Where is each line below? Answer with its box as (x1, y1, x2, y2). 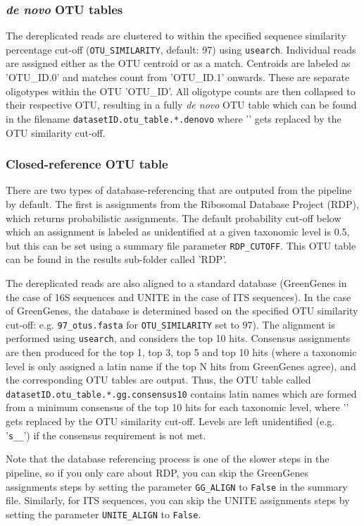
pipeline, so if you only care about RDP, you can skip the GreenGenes (6, 465, 309, 479)
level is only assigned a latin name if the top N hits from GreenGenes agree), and (6, 358, 356, 373)
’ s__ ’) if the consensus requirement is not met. (6, 427, 206, 442)
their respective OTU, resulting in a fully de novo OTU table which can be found (6, 97, 357, 112)
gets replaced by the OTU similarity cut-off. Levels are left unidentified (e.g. (6, 414, 335, 429)
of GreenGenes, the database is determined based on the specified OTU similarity (6, 303, 358, 318)
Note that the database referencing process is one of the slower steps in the (6, 451, 330, 466)
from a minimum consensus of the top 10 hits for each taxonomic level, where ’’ (6, 400, 349, 415)
